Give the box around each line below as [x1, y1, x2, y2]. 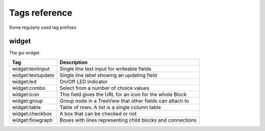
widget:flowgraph [12, 116, 53, 123]
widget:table [12, 104, 41, 110]
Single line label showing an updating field [59, 71, 157, 78]
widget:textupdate [12, 71, 54, 78]
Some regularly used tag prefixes [9, 24, 77, 30]
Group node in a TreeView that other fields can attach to [59, 97, 189, 104]
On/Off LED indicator [59, 78, 108, 85]
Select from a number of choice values [59, 85, 150, 91]
